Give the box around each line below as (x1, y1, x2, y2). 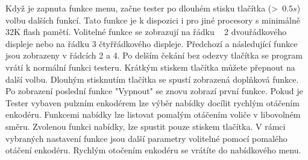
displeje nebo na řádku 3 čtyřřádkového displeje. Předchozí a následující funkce (5, 37, 298, 50)
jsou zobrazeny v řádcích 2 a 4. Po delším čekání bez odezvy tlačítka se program (5, 49, 303, 62)
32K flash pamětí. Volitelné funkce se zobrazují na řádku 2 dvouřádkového (5, 25, 287, 38)
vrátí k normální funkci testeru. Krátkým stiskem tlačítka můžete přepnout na (5, 60, 295, 73)
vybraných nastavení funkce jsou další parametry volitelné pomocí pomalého (5, 132, 288, 144)
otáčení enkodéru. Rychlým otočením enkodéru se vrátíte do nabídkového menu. (5, 144, 301, 156)
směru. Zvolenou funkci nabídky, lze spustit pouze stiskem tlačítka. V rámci (5, 120, 286, 132)
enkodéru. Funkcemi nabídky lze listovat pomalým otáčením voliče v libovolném (5, 108, 301, 121)
